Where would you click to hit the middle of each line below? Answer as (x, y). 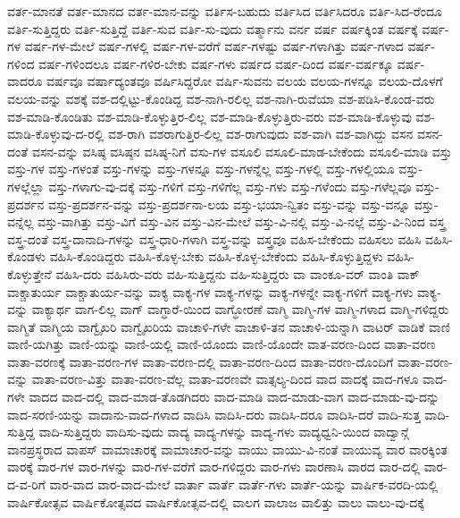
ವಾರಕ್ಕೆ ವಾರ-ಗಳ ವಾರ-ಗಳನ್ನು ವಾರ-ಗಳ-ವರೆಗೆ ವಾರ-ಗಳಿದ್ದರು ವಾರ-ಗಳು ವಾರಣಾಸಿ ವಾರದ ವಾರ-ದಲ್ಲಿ (214, 467)
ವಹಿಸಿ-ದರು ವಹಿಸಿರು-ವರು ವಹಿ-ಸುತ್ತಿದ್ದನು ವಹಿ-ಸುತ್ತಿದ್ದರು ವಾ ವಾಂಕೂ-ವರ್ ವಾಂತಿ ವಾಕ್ (238, 273)
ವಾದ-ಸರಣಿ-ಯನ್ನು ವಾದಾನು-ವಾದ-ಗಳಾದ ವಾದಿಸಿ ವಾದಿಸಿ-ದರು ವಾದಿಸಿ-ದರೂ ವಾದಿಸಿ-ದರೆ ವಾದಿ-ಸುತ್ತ (214, 414)
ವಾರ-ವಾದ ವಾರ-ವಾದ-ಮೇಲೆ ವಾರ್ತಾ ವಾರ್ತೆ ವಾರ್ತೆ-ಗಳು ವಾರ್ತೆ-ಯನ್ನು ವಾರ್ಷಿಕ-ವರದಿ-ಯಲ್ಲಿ (244, 484)
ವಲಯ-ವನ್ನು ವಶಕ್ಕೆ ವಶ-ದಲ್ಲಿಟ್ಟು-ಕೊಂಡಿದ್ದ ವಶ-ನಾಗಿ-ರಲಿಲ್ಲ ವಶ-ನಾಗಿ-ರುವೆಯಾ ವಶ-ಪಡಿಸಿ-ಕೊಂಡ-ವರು (221, 98)
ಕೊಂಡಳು (26, 256)
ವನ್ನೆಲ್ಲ (21, 221)
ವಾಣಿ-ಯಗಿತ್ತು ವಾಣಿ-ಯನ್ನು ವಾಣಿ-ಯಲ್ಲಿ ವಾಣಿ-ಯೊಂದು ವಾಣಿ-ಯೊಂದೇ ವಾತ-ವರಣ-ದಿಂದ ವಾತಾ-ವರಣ (222, 344)
